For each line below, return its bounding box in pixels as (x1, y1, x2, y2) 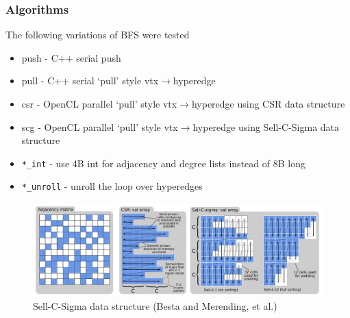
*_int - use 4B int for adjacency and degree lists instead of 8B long (21, 156, 305, 170)
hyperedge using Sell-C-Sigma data (192, 119, 340, 134)
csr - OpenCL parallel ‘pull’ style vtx (21, 97, 177, 110)
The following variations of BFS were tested (5, 27, 190, 42)
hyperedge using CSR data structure (191, 97, 345, 110)
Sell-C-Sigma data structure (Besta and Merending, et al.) (33, 298, 277, 313)
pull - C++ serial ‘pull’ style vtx (21, 73, 159, 88)
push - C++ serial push (21, 50, 121, 64)
